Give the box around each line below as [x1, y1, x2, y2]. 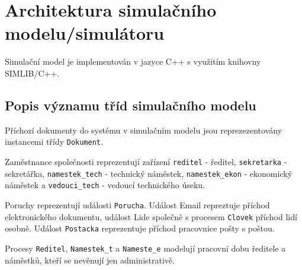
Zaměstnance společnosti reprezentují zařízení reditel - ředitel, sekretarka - [5, 155, 287, 167]
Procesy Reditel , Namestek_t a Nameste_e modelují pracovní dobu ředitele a [5, 242, 286, 254]
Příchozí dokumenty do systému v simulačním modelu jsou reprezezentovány [5, 123, 282, 136]
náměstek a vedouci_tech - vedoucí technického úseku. [5, 179, 205, 191]
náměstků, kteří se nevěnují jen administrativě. [5, 253, 175, 266]
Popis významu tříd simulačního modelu [5, 96, 256, 114]
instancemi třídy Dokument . [5, 135, 103, 148]
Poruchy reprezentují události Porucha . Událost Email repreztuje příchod [5, 198, 270, 211]
